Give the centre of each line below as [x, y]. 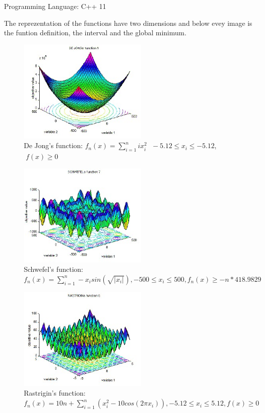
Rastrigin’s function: [55, 393]
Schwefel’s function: [54, 269]
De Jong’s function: [53, 145]
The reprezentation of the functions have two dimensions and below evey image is [128, 23]
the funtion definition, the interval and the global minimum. [95, 33]
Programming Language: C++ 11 [55, 6]
